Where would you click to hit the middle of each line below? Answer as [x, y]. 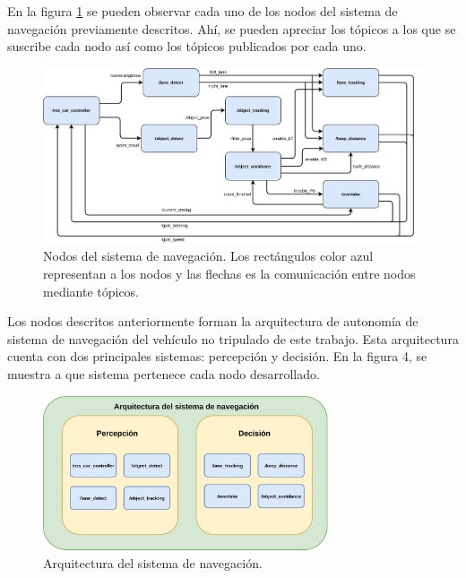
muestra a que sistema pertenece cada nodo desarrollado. [164, 373]
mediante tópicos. [91, 291]
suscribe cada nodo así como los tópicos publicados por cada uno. [187, 46]
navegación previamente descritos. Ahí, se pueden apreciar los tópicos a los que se [232, 28]
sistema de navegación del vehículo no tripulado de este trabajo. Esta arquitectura [233, 338]
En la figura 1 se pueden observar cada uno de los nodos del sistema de [203, 11]
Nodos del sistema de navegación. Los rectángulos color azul [208, 256]
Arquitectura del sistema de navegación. [153, 563]
